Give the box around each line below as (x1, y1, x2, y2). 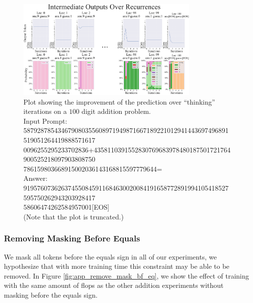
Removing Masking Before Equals (4, 232, 140, 244)
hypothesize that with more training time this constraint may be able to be (4, 261, 230, 271)
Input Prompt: (23, 115, 67, 126)
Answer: (23, 173, 48, 183)
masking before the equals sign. (4, 289, 98, 300)
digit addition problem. (82, 106, 151, 116)
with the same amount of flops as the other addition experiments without (4, 280, 224, 290)
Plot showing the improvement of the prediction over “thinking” (23, 96, 215, 107)
